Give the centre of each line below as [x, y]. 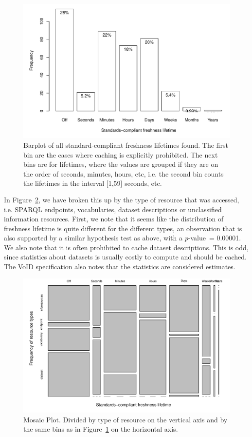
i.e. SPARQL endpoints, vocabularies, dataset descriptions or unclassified [113, 209]
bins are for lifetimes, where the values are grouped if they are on [121, 164]
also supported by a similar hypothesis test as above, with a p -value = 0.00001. [123, 238]
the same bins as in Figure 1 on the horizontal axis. [101, 429]
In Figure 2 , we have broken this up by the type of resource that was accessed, [122, 199]
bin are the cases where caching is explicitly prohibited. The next [121, 154]
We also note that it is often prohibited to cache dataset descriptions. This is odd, [126, 247]
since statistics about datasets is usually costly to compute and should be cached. [125, 257]
